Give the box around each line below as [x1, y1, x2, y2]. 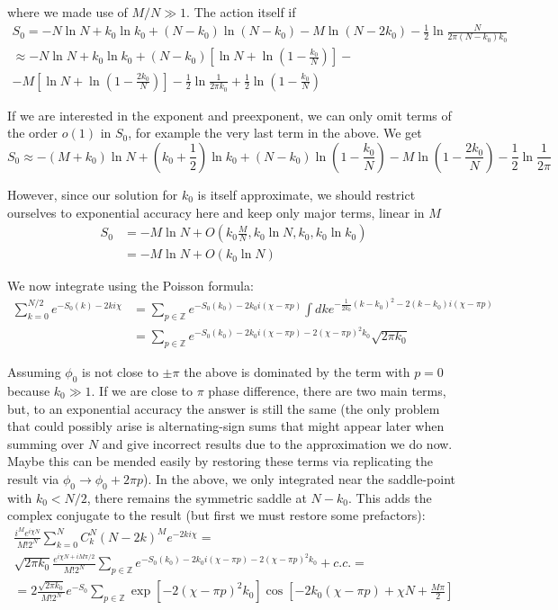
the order [7, 123, 58, 142]
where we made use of [7, 3, 128, 21]
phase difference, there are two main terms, [208, 381, 446, 399]
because [7, 381, 50, 399]
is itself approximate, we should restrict [197, 184, 416, 203]
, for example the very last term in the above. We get [128, 123, 422, 142]
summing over [7, 434, 85, 453]
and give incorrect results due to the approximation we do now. [102, 434, 453, 453]
